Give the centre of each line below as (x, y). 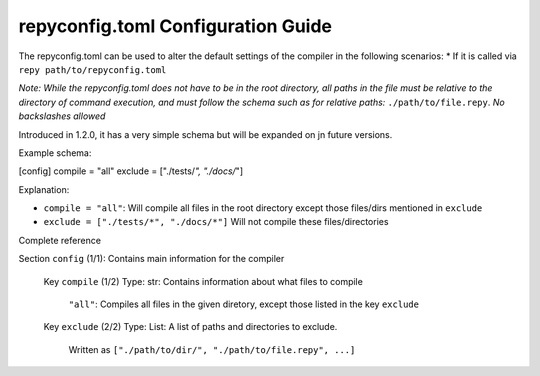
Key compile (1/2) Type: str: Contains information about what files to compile (203, 281)
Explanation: (44, 189)
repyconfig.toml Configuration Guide (175, 26)
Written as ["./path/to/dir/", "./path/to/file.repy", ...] (212, 349)
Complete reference (60, 240)
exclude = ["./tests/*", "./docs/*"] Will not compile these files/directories (216, 222)
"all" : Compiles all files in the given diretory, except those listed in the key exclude (244, 304)
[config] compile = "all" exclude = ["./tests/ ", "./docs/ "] (131, 171)
